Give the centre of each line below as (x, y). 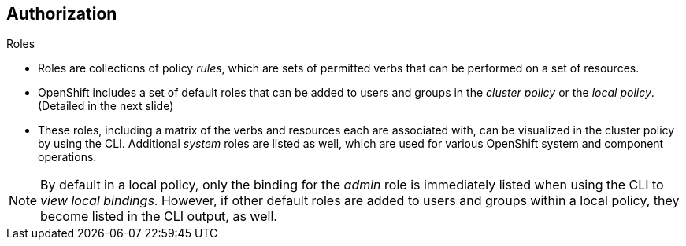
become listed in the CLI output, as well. (159, 217)
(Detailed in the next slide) (106, 106)
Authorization (62, 14)
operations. (67, 157)
